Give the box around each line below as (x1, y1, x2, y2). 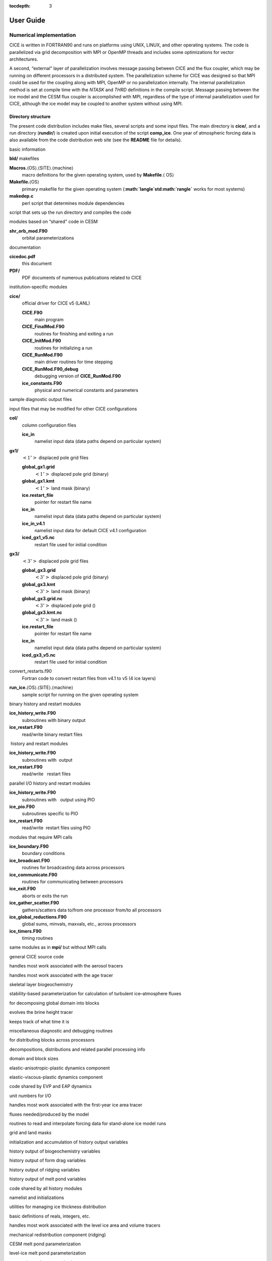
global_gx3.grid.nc (22, 595, 63, 601)
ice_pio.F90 (9, 804, 35, 810)
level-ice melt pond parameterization (9, 1250, 86, 1256)
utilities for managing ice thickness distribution (9, 1203, 106, 1210)
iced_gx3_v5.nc (22, 652, 56, 658)
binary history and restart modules (9, 701, 81, 707)
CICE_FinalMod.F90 (22, 323, 65, 330)
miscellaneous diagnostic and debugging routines (9, 1027, 113, 1034)
